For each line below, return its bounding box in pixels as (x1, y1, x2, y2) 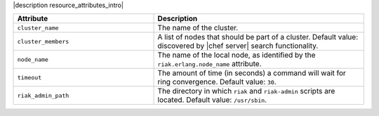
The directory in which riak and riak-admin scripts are (157, 86, 335, 96)
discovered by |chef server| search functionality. (157, 41, 319, 51)
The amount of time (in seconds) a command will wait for (157, 68, 347, 78)
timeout (17, 74, 42, 81)
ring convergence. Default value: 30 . (157, 77, 277, 87)
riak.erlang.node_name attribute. (157, 59, 262, 69)
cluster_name (17, 24, 59, 32)
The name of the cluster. (157, 23, 239, 33)
